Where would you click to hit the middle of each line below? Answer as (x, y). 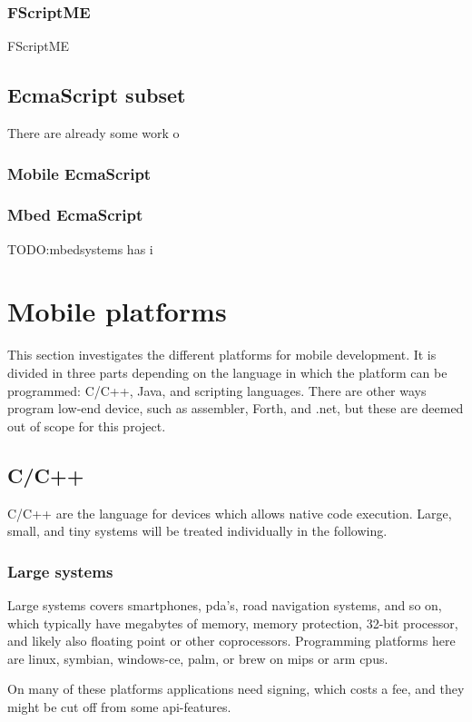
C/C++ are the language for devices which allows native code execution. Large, (230, 513)
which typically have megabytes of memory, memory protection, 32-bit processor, (233, 623)
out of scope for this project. (87, 425)
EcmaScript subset (97, 95)
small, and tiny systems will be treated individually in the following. (197, 531)
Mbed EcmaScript (75, 215)
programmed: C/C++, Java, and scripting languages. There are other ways (217, 390)
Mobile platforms (117, 311)
